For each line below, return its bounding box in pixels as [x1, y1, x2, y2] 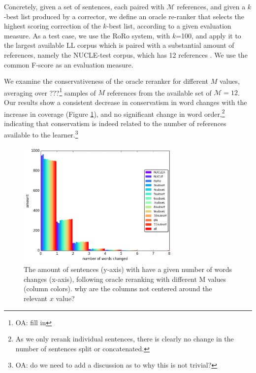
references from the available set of [107, 87, 212, 98]
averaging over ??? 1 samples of [4, 86, 96, 98]
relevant [24, 293, 48, 303]
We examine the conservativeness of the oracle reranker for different [4, 76, 209, 86]
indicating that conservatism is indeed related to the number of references [4, 118, 226, 128]
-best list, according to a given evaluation [106, 21, 231, 31]
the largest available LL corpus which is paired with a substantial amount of [4, 40, 234, 50]
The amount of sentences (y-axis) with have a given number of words [24, 264, 232, 274]
